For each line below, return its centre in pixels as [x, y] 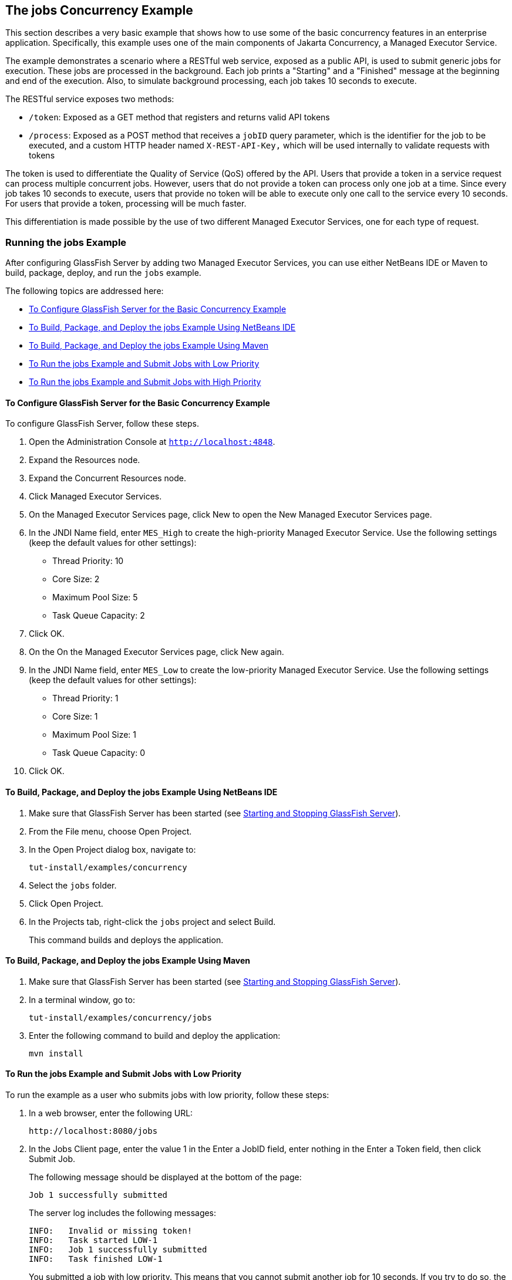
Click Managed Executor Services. [95, 497]
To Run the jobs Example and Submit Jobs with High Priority [145, 382]
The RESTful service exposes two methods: [90, 99]
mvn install [56, 1053]
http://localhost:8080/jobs [93, 1131]
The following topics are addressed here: [85, 291]
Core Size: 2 [76, 579]
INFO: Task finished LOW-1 [96, 1259]
